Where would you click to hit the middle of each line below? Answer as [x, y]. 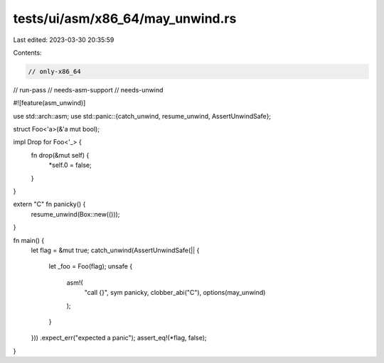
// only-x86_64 [54, 71]
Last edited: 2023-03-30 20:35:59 [64, 40]
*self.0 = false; [70, 165]
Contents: [27, 53]
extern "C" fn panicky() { [49, 204]
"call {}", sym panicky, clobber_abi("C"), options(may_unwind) [175, 293]
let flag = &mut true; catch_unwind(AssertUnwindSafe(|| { [115, 250]
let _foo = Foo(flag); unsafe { [91, 266]
